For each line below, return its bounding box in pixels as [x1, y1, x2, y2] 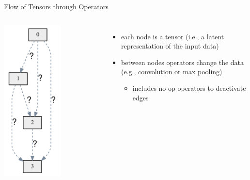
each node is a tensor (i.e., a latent [121, 31, 224, 41]
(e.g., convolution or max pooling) [121, 66, 222, 77]
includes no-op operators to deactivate [132, 82, 246, 93]
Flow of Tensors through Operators [4, 1, 109, 11]
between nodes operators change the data [121, 57, 244, 67]
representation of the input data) [121, 41, 219, 51]
